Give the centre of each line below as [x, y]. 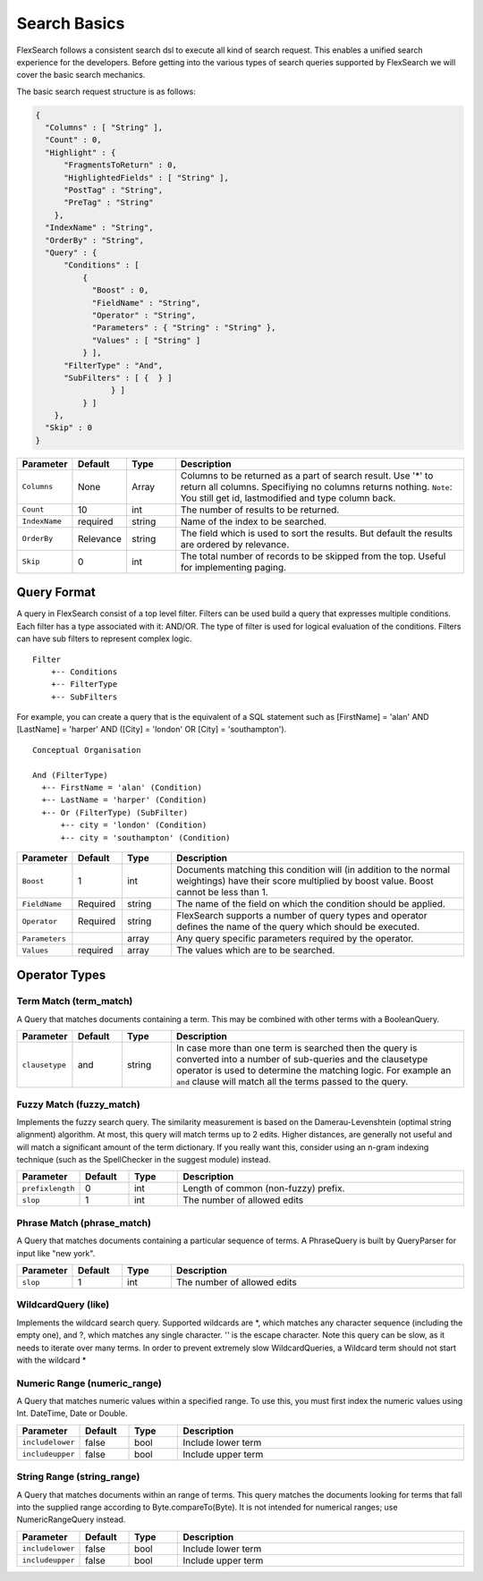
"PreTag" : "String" [109, 203]
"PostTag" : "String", [114, 190]
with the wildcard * [51, 1360]
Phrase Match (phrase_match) [84, 1222]
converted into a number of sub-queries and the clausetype [302, 1060]
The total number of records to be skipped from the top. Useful [313, 556]
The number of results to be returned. [260, 510]
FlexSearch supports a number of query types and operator [301, 915]
